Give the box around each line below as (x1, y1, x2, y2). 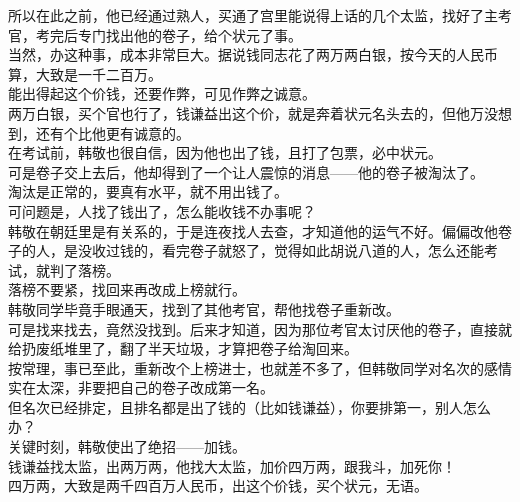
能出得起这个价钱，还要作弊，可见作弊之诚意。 (8, 83, 316, 104)
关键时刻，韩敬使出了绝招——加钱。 (8, 436, 246, 457)
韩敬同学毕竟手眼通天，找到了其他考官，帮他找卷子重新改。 (8, 298, 400, 319)
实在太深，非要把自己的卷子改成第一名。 (8, 377, 274, 398)
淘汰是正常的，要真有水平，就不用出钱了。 (8, 181, 288, 202)
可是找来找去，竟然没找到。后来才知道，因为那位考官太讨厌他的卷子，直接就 (8, 318, 512, 339)
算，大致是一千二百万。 (8, 63, 162, 84)
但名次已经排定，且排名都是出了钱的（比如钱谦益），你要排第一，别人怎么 (8, 396, 491, 417)
